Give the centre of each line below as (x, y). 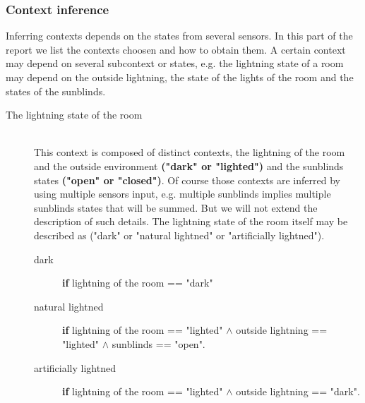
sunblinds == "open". (158, 343)
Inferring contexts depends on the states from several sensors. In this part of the (179, 36)
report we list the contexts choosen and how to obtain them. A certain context (176, 49)
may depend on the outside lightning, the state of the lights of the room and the (180, 77)
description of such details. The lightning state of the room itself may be (191, 221)
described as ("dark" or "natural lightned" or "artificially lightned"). (179, 235)
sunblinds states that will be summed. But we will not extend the (176, 207)
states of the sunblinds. (56, 91)
